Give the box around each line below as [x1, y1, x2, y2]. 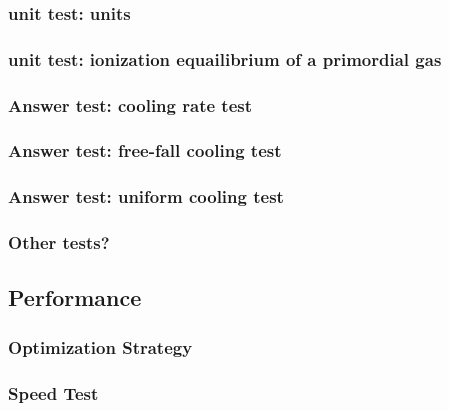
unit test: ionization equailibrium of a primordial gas [8, 46, 442, 71]
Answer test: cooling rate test [8, 92, 252, 117]
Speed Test [8, 380, 99, 405]
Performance [8, 282, 142, 313]
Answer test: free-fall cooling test [8, 138, 282, 163]
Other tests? [8, 230, 110, 255]
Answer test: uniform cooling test [8, 184, 284, 209]
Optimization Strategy [8, 334, 193, 359]
